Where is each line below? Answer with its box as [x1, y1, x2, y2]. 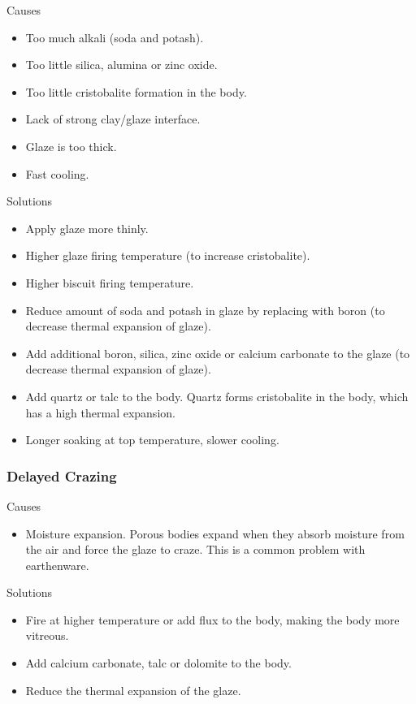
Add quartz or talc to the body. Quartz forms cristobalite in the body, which [25, 387, 409, 404]
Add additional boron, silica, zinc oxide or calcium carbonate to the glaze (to [25, 344, 410, 361]
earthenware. [25, 556, 89, 573]
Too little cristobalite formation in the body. [25, 83, 247, 100]
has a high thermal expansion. [25, 404, 175, 421]
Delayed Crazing [6, 465, 117, 486]
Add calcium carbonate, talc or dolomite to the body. [25, 654, 292, 672]
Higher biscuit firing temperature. [25, 274, 194, 291]
